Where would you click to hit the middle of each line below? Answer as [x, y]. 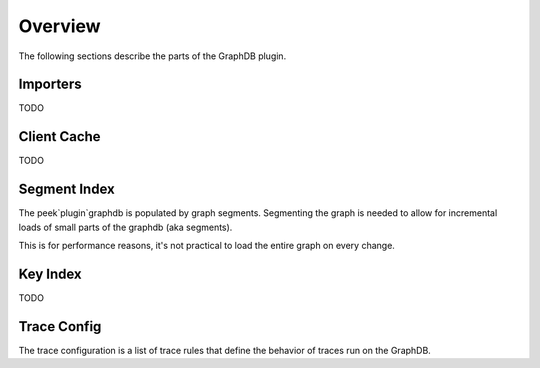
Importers [50, 84]
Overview [59, 26]
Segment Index [66, 189]
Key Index [50, 273]
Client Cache [59, 136]
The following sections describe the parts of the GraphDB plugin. [152, 56]
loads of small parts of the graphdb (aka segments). [125, 227]
